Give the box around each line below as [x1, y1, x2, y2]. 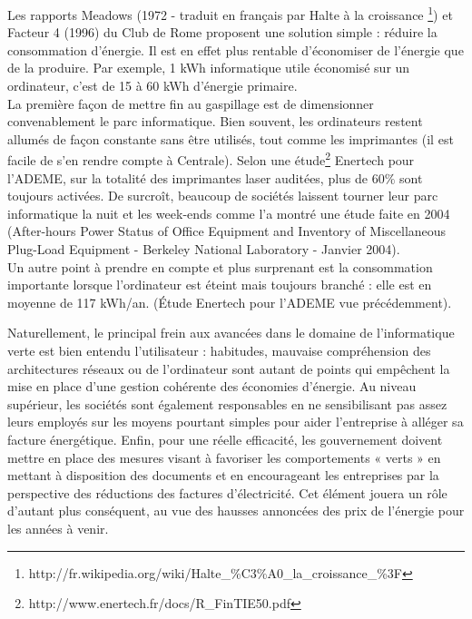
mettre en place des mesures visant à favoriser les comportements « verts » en [7, 447, 441, 467]
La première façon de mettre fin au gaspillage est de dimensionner [7, 93, 374, 113]
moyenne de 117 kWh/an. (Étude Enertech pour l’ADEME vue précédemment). [7, 292, 452, 311]
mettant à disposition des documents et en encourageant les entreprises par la [7, 466, 439, 485]
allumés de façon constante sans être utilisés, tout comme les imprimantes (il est [7, 129, 454, 148]
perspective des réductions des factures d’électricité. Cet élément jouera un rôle [7, 483, 447, 502]
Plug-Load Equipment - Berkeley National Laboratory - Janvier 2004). [7, 240, 400, 259]
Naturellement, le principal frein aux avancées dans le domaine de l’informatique [7, 323, 455, 342]
